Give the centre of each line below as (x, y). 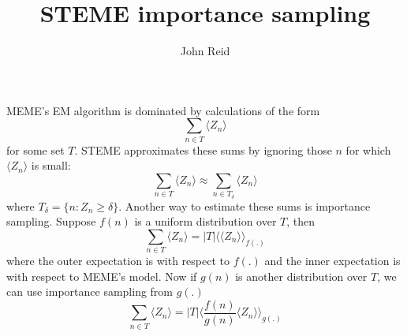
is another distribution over (301, 276)
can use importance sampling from (90, 291)
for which (368, 149)
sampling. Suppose (51, 221)
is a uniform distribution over (205, 221)
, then (301, 221)
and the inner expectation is (332, 261)
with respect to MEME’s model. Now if (102, 276)
